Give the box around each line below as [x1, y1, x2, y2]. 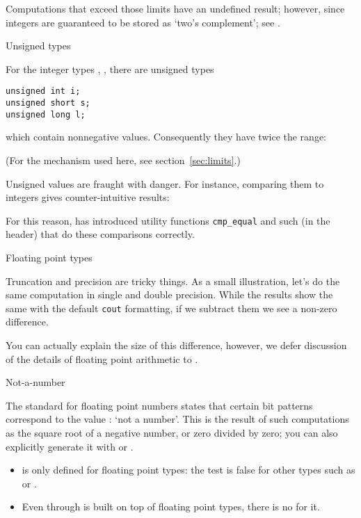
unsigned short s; [6, 98, 90, 108]
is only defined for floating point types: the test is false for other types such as [22, 462, 355, 477]
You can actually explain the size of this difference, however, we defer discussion [6, 338, 347, 352]
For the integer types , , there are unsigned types [6, 61, 214, 76]
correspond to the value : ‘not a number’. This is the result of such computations [6, 412, 349, 426]
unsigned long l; [6, 109, 86, 120]
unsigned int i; [6, 86, 81, 97]
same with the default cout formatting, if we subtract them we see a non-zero [6, 300, 337, 315]
